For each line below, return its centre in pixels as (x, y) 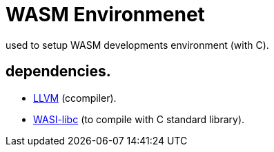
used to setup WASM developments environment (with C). (137, 45)
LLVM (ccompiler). (75, 98)
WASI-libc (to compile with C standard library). (139, 119)
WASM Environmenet (105, 14)
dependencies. (58, 72)
